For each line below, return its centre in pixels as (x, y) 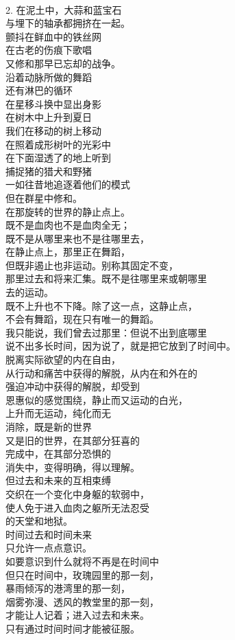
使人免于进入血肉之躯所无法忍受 (77, 507)
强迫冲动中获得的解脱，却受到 (73, 386)
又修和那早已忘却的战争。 (63, 63)
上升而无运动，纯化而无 (58, 413)
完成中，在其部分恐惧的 (58, 454)
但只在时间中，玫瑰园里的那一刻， (82, 574)
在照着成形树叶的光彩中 (58, 144)
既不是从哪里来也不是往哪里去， (77, 238)
